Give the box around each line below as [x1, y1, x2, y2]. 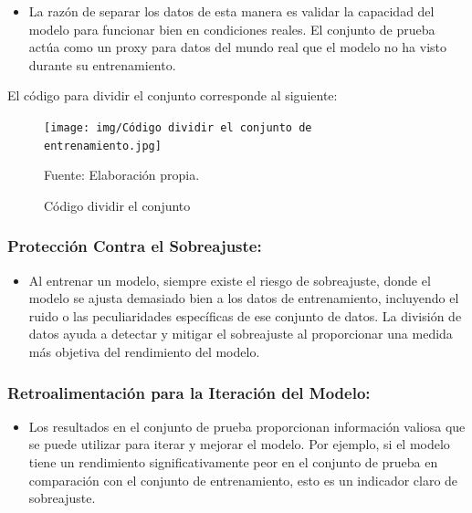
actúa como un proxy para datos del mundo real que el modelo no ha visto [28, 37, 447, 57]
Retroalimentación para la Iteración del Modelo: [7, 381, 371, 403]
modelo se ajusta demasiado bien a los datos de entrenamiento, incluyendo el [28, 288, 459, 308]
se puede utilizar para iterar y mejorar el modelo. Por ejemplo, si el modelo [28, 434, 450, 454]
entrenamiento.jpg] [44, 139, 162, 152]
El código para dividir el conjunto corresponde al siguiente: [7, 86, 338, 105]
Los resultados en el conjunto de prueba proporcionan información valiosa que [28, 416, 466, 435]
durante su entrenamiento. [28, 55, 176, 74]
